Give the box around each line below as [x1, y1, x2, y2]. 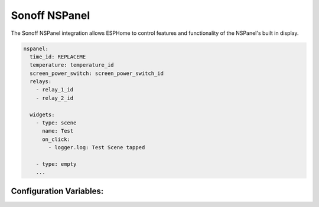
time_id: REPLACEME [30, 53, 86, 60]
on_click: [42, 136, 71, 143]
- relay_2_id [35, 94, 74, 101]
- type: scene [35, 120, 77, 126]
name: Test [42, 127, 74, 134]
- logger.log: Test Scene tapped [48, 144, 145, 151]
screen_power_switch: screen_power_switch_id [30, 70, 164, 77]
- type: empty [35, 161, 77, 167]
